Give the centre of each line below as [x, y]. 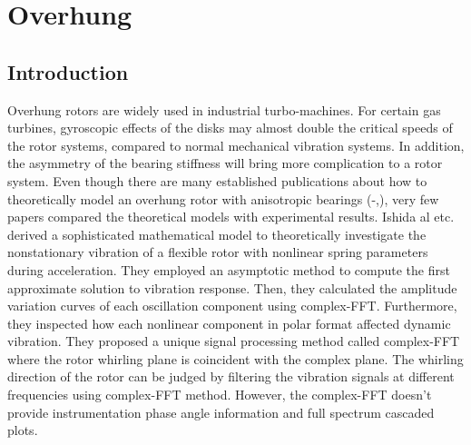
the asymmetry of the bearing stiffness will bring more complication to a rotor [225, 163]
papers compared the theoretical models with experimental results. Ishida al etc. [231, 217]
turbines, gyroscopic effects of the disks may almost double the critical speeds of [230, 128]
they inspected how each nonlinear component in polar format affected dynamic [229, 323]
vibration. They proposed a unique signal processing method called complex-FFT [234, 341]
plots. [23, 430]
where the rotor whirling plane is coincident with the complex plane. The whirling [235, 358]
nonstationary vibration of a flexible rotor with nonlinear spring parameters [218, 252]
